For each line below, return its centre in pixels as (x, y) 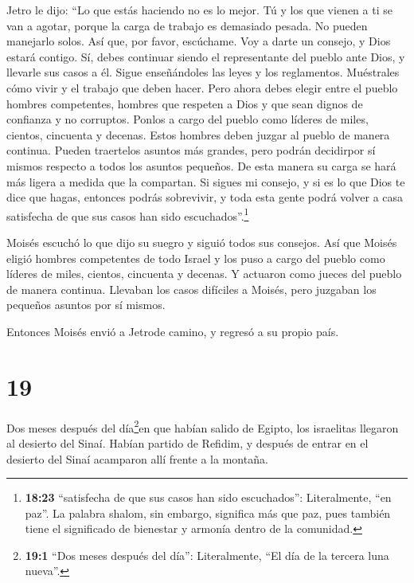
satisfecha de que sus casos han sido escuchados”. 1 (128, 214)
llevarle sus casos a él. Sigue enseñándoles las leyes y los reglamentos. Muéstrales (203, 72)
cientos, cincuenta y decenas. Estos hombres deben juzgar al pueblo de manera (198, 134)
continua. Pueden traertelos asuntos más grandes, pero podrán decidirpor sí (191, 150)
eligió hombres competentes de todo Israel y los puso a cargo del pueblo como (196, 258)
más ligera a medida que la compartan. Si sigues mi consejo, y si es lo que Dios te (206, 181)
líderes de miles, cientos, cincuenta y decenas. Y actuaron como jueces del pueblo (204, 274)
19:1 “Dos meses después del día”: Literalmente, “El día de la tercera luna (207, 555)
